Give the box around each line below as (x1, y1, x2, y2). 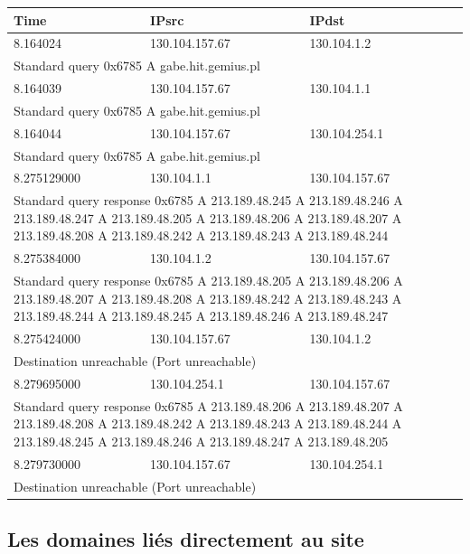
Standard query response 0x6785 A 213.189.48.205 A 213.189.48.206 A (14, 271, 403, 290)
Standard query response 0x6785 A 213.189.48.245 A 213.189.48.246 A (14, 191, 403, 210)
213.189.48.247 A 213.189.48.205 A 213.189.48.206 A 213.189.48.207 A (14, 208, 402, 227)
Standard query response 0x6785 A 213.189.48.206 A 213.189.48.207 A (14, 396, 403, 415)
